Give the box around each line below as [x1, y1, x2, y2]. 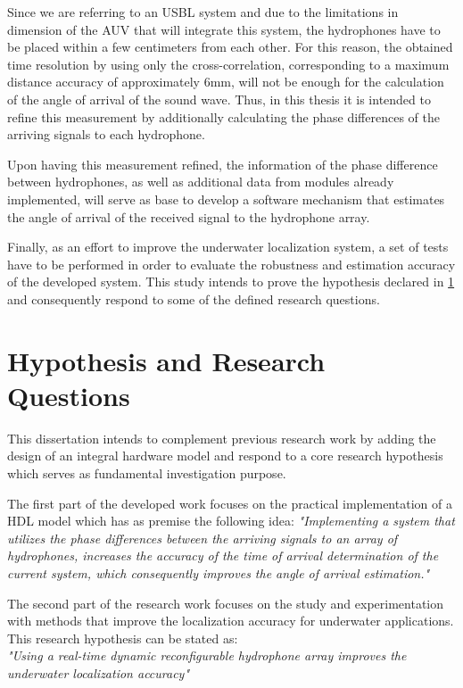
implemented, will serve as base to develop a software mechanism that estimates [7, 189, 445, 208]
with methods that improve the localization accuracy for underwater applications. [7, 611, 454, 630]
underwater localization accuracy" [7, 663, 190, 682]
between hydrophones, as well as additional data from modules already [7, 172, 394, 191]
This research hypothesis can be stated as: [7, 628, 238, 647]
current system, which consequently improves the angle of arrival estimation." [7, 563, 430, 582]
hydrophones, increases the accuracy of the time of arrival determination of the [7, 546, 439, 565]
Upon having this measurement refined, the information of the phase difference [7, 154, 438, 173]
